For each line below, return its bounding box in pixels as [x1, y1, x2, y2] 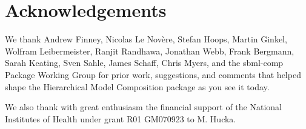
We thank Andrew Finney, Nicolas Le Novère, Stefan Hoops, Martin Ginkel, [5, 33, 287, 45]
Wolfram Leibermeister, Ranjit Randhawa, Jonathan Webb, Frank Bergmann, [5, 44, 294, 57]
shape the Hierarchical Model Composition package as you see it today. [5, 80, 270, 93]
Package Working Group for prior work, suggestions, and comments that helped [5, 68, 301, 81]
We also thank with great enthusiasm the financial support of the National [5, 101, 282, 113]
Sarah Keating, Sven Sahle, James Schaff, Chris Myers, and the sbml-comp [5, 56, 284, 69]
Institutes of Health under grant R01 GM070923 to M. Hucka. [5, 112, 236, 125]
